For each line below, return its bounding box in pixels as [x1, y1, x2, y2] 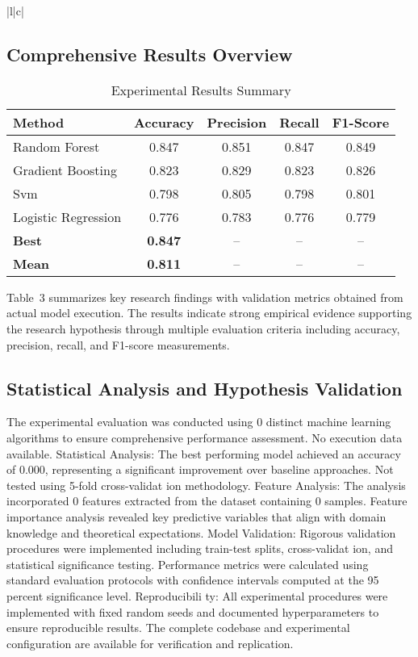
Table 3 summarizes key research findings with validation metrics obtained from [6, 288, 403, 305]
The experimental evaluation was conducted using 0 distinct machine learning [6, 413, 391, 430]
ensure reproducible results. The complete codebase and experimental [6, 619, 350, 636]
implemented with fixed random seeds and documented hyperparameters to [6, 603, 379, 620]
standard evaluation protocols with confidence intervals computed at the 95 [6, 571, 379, 588]
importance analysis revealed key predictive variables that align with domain [6, 508, 387, 525]
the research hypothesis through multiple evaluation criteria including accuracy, [6, 320, 400, 337]
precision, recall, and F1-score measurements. [6, 336, 230, 353]
